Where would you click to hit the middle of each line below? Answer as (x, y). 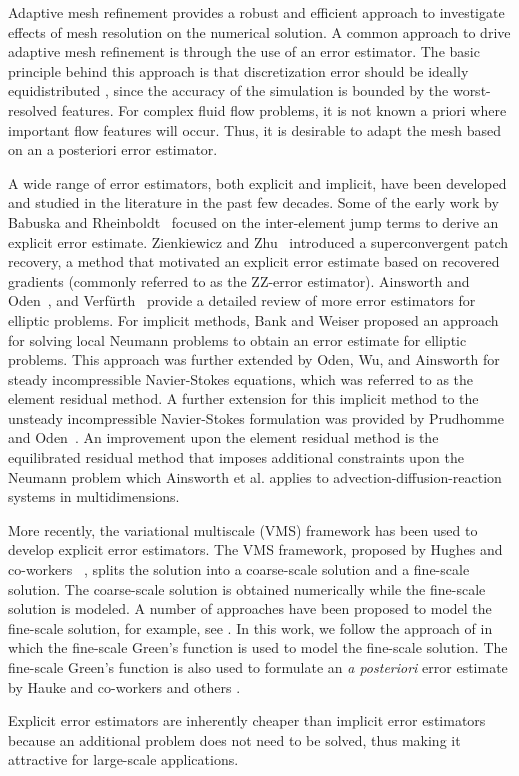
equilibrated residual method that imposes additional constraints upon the (236, 457)
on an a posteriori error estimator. (113, 149)
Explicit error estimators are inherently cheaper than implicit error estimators (247, 720)
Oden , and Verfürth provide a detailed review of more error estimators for (242, 300)
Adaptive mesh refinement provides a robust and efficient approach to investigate (256, 12)
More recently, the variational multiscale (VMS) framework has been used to (243, 529)
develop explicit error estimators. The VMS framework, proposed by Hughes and (255, 549)
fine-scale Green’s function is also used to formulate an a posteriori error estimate (258, 667)
